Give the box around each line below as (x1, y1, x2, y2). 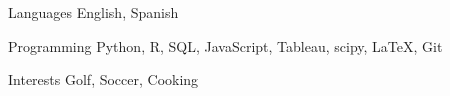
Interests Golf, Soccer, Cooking (8, 69, 199, 90)
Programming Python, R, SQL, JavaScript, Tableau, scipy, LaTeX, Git (8, 35, 443, 56)
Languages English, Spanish (8, 2, 179, 22)
